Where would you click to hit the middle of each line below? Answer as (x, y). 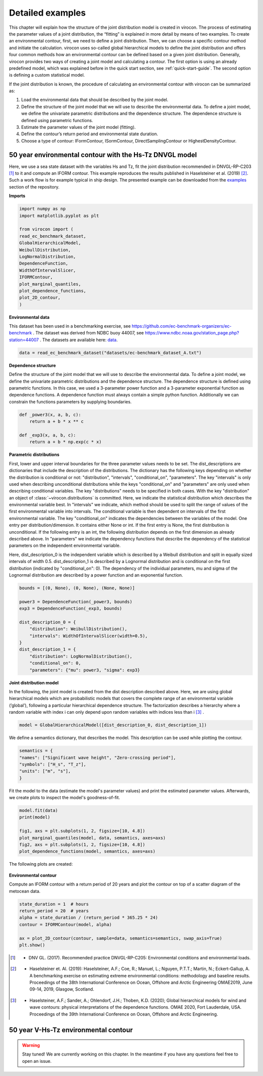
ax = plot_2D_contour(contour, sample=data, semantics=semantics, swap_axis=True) (121, 938)
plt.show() (32, 945)
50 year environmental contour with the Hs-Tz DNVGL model (103, 155)
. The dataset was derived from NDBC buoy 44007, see (88, 333)
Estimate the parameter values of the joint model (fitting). (78, 127)
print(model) (35, 817)
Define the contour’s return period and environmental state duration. (90, 134)
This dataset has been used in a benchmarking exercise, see (70, 326)
